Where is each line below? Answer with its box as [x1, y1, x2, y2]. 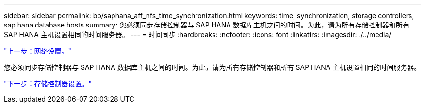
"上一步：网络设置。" [4, 47, 72, 55]
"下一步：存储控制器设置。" [4, 80, 92, 88]
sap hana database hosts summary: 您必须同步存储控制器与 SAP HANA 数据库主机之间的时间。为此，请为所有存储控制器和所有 [4, 21, 409, 29]
